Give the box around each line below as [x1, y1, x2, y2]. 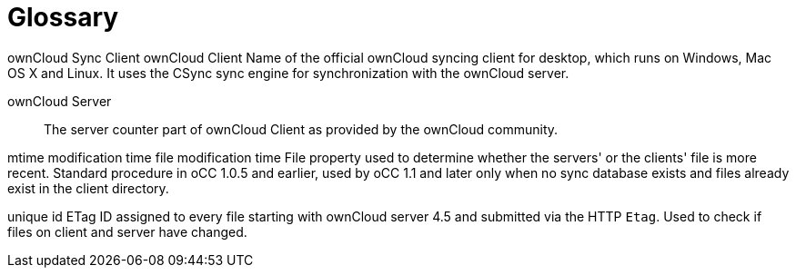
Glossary [7, 2, 119, 33]
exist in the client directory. [7, 180, 169, 196]
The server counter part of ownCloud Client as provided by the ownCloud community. [44, 121, 559, 137]
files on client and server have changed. [7, 223, 247, 240]
